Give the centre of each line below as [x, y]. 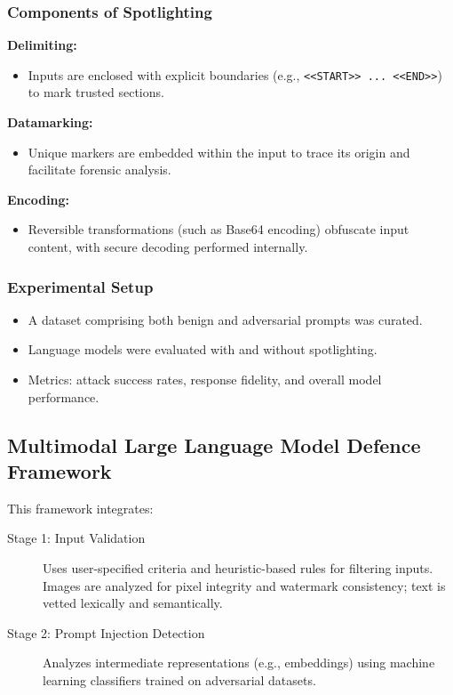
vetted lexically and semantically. [133, 603]
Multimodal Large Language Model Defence [214, 444]
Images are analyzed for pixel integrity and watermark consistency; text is [244, 585]
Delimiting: [42, 45]
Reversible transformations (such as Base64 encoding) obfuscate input [219, 229]
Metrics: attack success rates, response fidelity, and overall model [205, 380]
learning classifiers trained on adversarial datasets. [179, 679]
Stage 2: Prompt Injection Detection [106, 632]
